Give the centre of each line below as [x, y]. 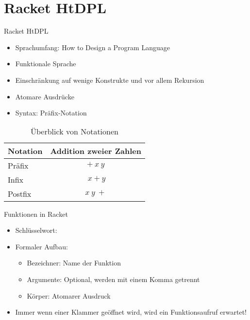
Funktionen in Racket [36, 214]
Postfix [20, 193]
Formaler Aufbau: [42, 246]
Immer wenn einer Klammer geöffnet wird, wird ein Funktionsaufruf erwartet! [131, 312]
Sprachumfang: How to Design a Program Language [92, 47]
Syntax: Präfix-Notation [51, 113]
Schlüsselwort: [36, 230]
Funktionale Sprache [46, 64]
